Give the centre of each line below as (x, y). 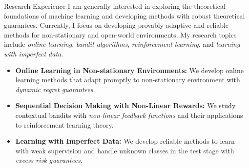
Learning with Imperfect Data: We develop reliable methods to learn (125, 141)
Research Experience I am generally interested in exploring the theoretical (115, 6)
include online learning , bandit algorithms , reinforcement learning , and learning (122, 44)
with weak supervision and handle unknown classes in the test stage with (125, 150)
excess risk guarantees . (49, 160)
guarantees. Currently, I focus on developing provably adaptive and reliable (116, 25)
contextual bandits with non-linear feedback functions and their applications (129, 115)
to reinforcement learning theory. (64, 124)
